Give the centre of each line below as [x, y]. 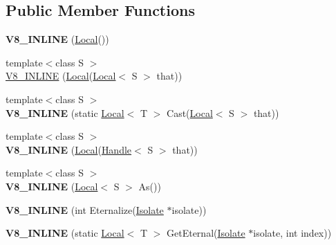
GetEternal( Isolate [206, 233]
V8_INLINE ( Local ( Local [61, 76]
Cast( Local [190, 112]
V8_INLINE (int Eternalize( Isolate [85, 209]
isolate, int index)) [292, 233]
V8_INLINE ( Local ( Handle [69, 149]
